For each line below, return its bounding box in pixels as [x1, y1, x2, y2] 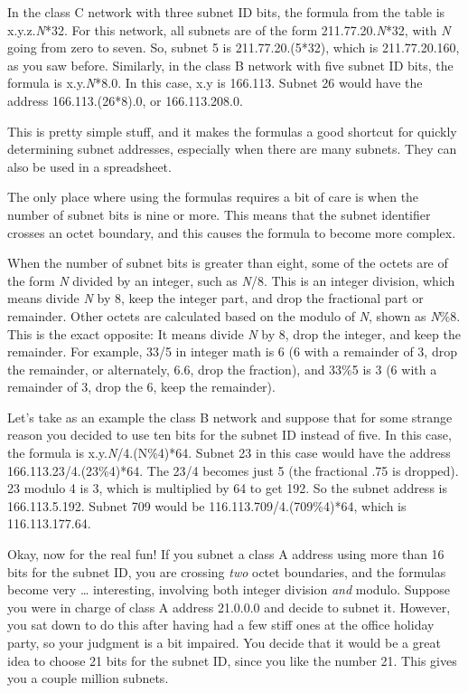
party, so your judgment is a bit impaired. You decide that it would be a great [7, 633, 441, 651]
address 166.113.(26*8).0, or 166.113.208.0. [7, 90, 243, 109]
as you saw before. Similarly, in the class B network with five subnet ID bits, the [7, 55, 454, 74]
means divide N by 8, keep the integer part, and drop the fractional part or [7, 289, 424, 308]
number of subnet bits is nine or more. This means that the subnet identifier [7, 204, 431, 223]
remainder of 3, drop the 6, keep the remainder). [7, 377, 276, 396]
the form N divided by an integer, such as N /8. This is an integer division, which [7, 271, 455, 290]
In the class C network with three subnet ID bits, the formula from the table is [7, 3, 445, 21]
